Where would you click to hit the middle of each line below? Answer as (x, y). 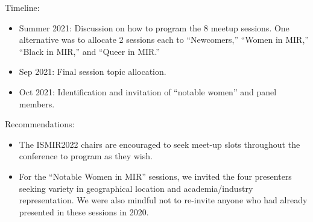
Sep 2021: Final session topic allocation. (93, 71)
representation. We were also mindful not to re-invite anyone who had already (163, 200)
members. (37, 103)
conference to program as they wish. (86, 156)
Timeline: (22, 7)
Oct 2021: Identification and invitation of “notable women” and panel (148, 91)
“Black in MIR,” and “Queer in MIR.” (89, 51)
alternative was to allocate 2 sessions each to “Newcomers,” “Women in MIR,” (164, 40)
